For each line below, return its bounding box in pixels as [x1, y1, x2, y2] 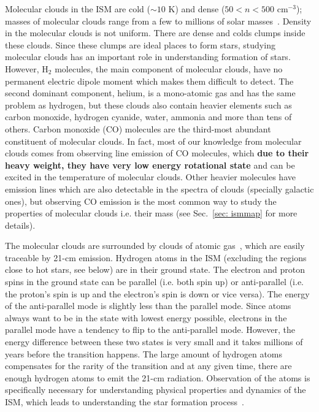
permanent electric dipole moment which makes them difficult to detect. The [5, 74, 294, 87]
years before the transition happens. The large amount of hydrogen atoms [5, 347, 283, 360]
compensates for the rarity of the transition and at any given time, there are [5, 359, 292, 372]
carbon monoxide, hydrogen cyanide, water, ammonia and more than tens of [5, 110, 292, 123]
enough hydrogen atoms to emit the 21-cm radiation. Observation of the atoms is [5, 371, 310, 384]
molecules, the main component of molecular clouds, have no [55, 62, 283, 75]
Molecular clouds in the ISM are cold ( [5, 2, 150, 15]
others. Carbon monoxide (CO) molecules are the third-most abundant [5, 122, 271, 135]
